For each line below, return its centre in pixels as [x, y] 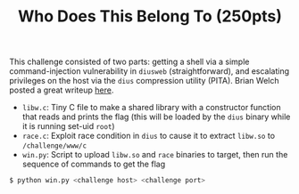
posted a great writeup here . [62, 90]
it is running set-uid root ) [68, 126]
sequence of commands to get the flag [94, 164]
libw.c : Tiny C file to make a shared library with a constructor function [151, 108]
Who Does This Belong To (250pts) [150, 16]
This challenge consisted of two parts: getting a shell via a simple [129, 62]
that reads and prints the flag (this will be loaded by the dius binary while [156, 117]
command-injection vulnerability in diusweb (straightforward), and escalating [149, 71]
